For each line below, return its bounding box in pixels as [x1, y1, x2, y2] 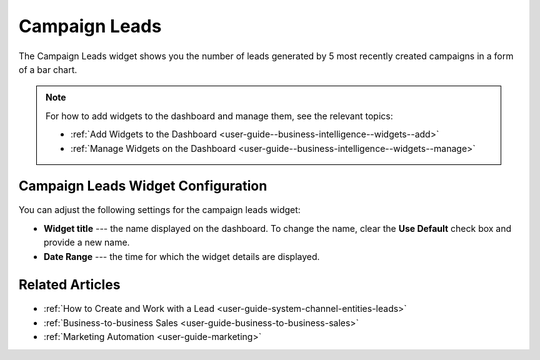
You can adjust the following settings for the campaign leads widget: [18, 204, 301, 216]
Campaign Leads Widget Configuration [18, 178, 268, 195]
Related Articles [18, 276, 121, 294]
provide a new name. [43, 236, 130, 249]
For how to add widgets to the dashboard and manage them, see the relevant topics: [45, 110, 394, 122]
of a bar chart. [18, 63, 78, 75]
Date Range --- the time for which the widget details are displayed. [43, 250, 320, 262]
